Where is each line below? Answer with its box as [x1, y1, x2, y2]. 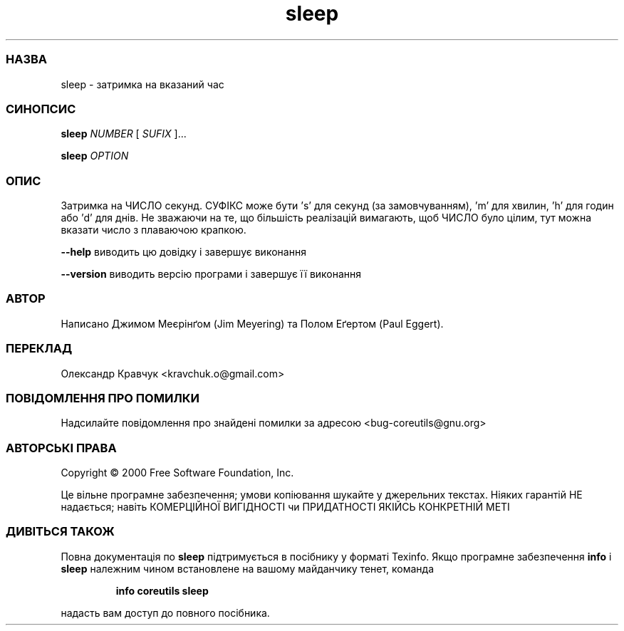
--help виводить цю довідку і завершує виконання [61, 246, 306, 258]
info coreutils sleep [115, 584, 209, 597]
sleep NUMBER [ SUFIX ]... [61, 127, 187, 140]
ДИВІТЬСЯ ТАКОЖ [6, 524, 115, 539]
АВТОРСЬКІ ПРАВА [6, 440, 117, 455]
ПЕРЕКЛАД [6, 341, 73, 356]
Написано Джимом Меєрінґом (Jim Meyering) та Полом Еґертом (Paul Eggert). [61, 317, 444, 330]
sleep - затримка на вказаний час [61, 78, 224, 90]
